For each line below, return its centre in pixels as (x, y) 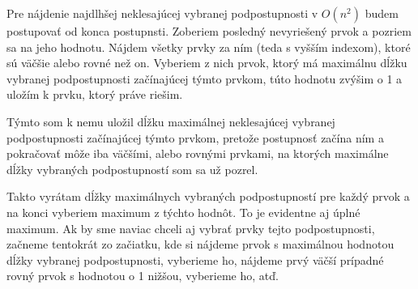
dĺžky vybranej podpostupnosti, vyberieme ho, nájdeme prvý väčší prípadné (195, 259)
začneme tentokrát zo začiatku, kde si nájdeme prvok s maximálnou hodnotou (200, 244)
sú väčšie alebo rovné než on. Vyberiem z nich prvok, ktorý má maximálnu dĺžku (207, 63)
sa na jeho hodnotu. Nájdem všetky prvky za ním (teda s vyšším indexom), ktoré (209, 47)
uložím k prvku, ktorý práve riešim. (95, 94)
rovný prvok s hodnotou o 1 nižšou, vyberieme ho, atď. (143, 276)
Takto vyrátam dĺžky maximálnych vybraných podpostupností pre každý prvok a (208, 196)
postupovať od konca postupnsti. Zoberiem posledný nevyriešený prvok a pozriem (209, 31)
